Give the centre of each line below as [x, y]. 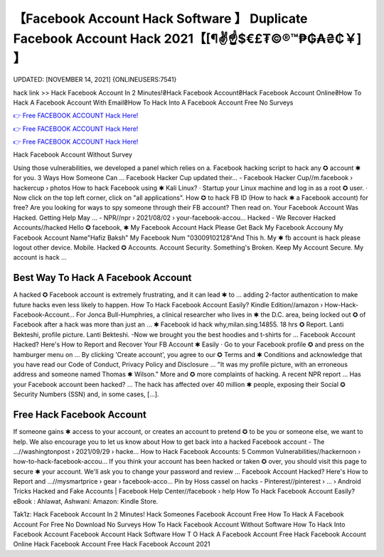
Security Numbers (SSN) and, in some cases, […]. [86, 394]
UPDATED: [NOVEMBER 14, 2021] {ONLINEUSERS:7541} [95, 80]
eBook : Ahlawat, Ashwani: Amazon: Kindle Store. [86, 501]
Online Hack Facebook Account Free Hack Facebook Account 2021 [112, 544]
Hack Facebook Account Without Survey [73, 155]
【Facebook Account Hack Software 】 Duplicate [161, 18]
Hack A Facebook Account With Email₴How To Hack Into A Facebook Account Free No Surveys [153, 102]
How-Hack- [342, 304]
